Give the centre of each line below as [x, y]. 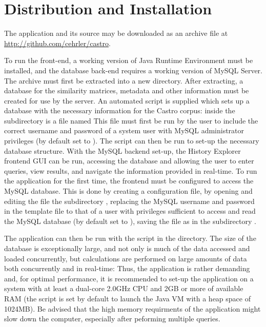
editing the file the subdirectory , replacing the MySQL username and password [129, 201]
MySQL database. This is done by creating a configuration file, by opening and [128, 191]
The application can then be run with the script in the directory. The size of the [130, 238]
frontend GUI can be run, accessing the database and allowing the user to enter [129, 161]
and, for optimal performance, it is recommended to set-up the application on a [129, 278]
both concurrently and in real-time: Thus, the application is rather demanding [127, 268]
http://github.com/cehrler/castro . [57, 43]
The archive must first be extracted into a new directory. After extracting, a [124, 80]
